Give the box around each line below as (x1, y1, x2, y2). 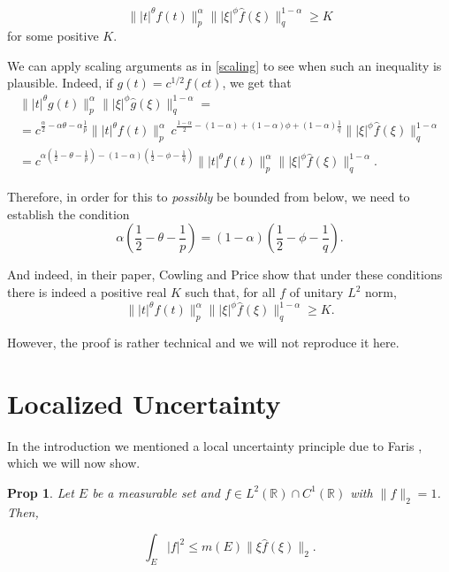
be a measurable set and (92, 483, 220, 501)
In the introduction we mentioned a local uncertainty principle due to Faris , (7, 436, 422, 454)
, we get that (222, 73, 292, 92)
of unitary (289, 283, 344, 301)
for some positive (7, 27, 99, 45)
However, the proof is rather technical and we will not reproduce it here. (7, 332, 400, 351)
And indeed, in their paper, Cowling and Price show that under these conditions (7, 265, 443, 284)
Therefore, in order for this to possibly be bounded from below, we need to (7, 187, 410, 206)
